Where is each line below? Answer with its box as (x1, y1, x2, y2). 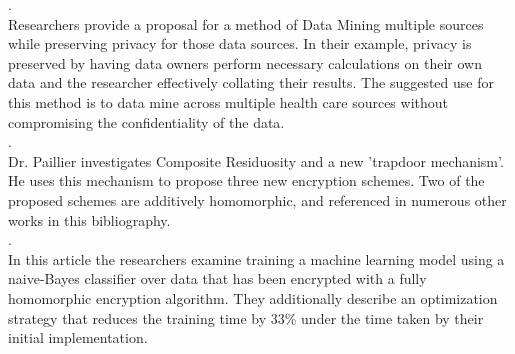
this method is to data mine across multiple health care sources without (8, 91, 448, 112)
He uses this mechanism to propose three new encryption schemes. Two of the (8, 170, 485, 191)
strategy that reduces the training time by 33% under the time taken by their (8, 307, 484, 328)
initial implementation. (8, 327, 148, 348)
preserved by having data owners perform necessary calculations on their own (8, 52, 482, 73)
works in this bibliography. (8, 209, 171, 230)
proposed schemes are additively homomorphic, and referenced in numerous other (8, 189, 507, 210)
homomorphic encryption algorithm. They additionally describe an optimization (8, 287, 498, 308)
